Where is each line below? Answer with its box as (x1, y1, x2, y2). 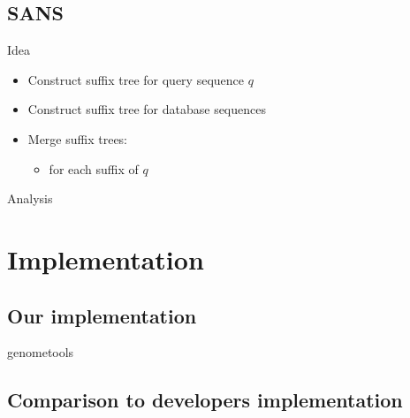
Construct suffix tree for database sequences (27, 100, 266, 118)
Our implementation (7, 301, 197, 329)
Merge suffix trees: (27, 129, 128, 148)
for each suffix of (49, 159, 139, 178)
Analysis (7, 189, 53, 208)
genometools (7, 343, 74, 361)
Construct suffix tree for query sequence (27, 70, 244, 88)
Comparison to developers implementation (7, 386, 403, 414)
